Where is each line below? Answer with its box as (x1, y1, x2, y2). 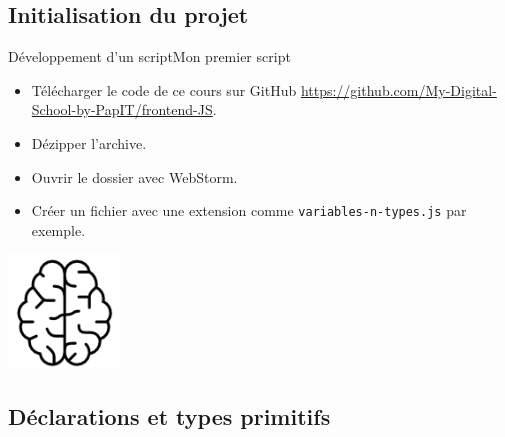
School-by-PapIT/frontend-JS (31, 99, 213, 120)
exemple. (31, 219, 86, 240)
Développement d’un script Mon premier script (8, 46, 291, 67)
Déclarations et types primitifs (8, 400, 331, 431)
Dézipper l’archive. (31, 132, 147, 153)
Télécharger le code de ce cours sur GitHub (31, 79, 297, 100)
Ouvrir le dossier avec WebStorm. (31, 166, 238, 187)
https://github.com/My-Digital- (300, 79, 497, 100)
